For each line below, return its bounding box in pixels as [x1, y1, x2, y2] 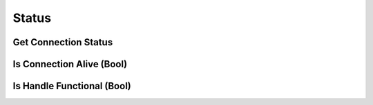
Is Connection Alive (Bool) [12, 58, 128, 70]
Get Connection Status [12, 36, 113, 48]
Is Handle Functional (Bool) [12, 80, 131, 92]
